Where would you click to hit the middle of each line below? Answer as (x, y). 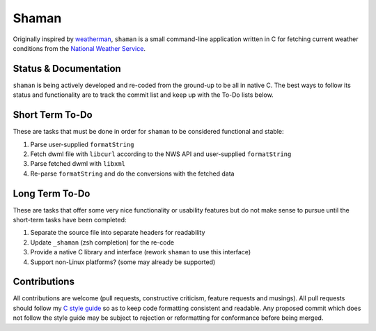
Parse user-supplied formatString (82, 144)
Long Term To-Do (52, 193)
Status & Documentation (67, 69)
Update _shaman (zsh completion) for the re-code (102, 242)
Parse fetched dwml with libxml (78, 164)
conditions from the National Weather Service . (79, 48)
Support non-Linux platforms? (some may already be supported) (123, 262)
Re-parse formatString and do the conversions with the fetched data (132, 174)
